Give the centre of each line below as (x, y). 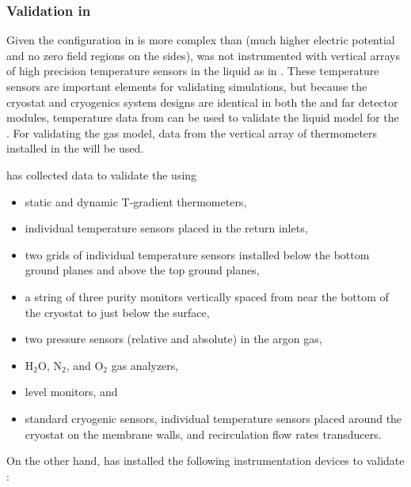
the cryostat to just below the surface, (117, 312)
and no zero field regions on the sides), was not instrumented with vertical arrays (203, 55)
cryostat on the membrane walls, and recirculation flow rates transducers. (203, 434)
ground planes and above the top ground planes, (142, 270)
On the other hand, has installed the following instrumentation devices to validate (205, 461)
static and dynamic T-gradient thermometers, (136, 201)
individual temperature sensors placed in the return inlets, (166, 228)
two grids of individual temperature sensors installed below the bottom (197, 254)
